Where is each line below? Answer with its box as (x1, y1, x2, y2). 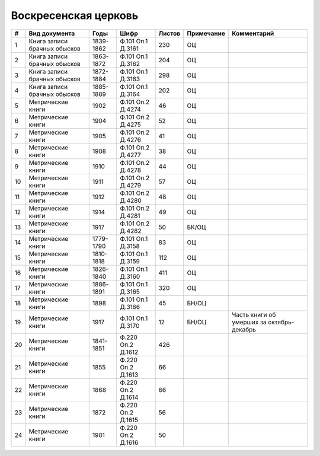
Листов (158, 29, 181, 37)
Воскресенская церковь (11, 9, 139, 22)
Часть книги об (232, 310, 276, 318)
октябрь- (267, 318, 295, 326)
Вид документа (28, 29, 75, 37)
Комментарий (232, 29, 274, 37)
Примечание (187, 29, 225, 37)
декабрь (232, 325, 256, 333)
